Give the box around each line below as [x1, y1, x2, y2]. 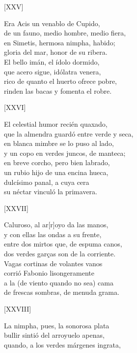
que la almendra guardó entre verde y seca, [4, 128, 134, 139]
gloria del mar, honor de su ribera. [4, 47, 108, 57]
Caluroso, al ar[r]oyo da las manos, [4, 219, 109, 230]
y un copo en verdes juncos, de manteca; [4, 147, 126, 158]
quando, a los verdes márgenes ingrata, [4, 339, 121, 350]
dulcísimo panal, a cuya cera [4, 176, 89, 187]
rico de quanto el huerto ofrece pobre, [4, 76, 117, 86]
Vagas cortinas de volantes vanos [4, 258, 103, 268]
